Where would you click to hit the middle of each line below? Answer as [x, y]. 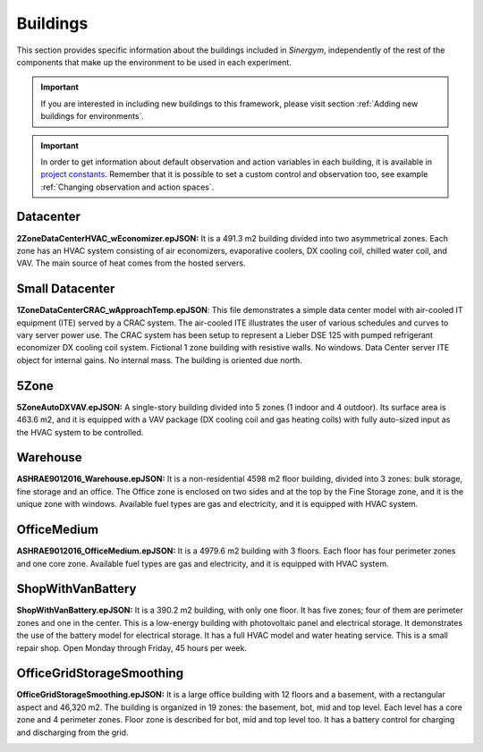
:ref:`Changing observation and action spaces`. [127, 187]
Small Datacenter [66, 289]
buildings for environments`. [93, 116]
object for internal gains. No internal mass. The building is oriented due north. [160, 360]
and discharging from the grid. [72, 732]
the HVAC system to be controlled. [80, 432]
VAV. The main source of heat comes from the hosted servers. [131, 263]
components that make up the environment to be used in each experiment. [154, 62]
